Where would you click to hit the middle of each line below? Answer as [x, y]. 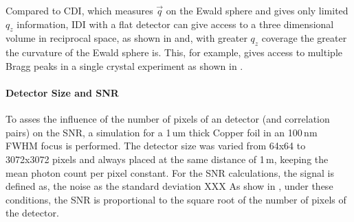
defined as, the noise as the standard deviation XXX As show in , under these [169, 186]
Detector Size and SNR [62, 92]
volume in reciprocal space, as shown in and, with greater [126, 38]
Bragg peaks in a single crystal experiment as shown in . [124, 65]
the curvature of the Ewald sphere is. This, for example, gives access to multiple [174, 52]
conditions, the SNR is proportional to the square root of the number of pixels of [176, 199]
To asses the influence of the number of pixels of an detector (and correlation [168, 119]
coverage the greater [304, 38]
